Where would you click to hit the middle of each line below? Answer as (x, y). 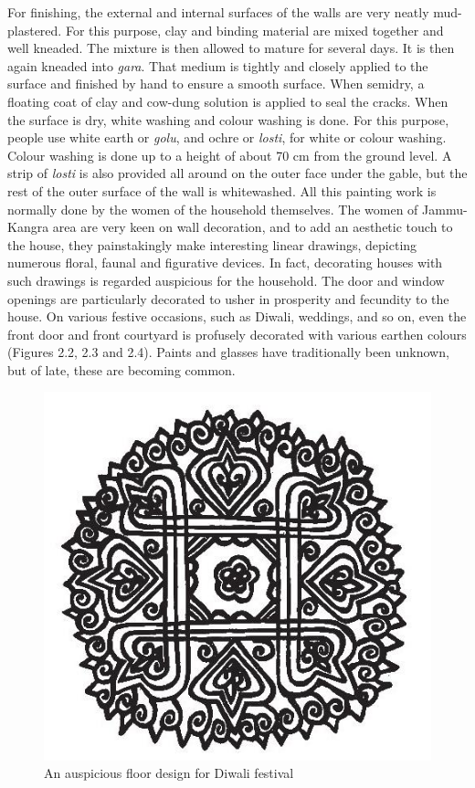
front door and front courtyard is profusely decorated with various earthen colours (237, 334)
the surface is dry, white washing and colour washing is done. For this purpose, (228, 119)
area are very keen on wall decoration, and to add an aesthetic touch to (253, 227)
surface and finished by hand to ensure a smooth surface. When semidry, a (216, 84)
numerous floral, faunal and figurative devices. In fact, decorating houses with (225, 263)
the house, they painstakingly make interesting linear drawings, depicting (212, 244)
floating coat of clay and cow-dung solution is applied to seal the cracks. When (228, 101)
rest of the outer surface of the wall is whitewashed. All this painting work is (222, 190)
